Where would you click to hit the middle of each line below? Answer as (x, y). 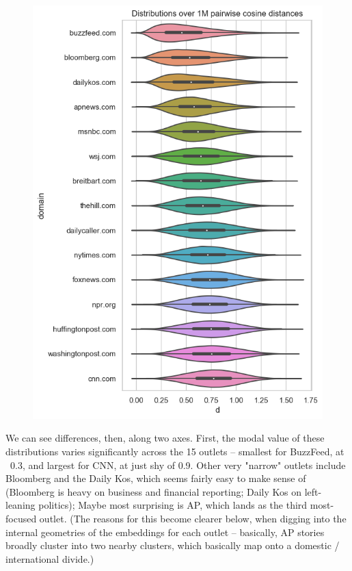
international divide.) (50, 558)
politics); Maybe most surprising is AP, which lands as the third (173, 505)
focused (21, 518)
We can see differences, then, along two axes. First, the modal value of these (165, 438)
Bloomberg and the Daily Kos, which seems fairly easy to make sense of (156, 478)
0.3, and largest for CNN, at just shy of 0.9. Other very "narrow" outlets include (178, 465)
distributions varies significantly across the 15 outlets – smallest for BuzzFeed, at (175, 451)
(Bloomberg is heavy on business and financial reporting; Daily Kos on (153, 491)
